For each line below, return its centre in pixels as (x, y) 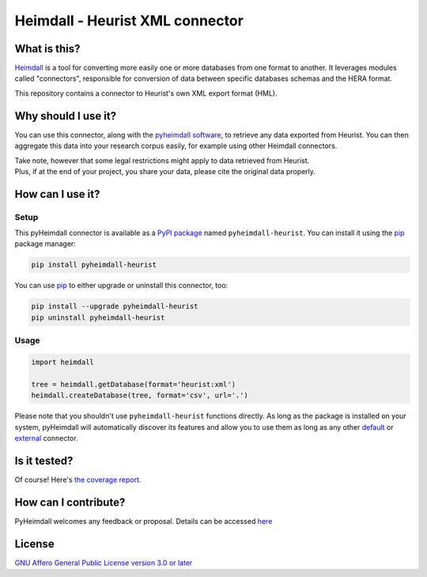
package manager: (45, 244)
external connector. (46, 438)
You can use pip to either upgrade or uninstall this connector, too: (121, 286)
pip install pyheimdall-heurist (94, 265)
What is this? (47, 49)
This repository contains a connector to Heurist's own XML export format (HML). (146, 93)
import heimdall (63, 362)
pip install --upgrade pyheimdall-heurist (115, 306)
